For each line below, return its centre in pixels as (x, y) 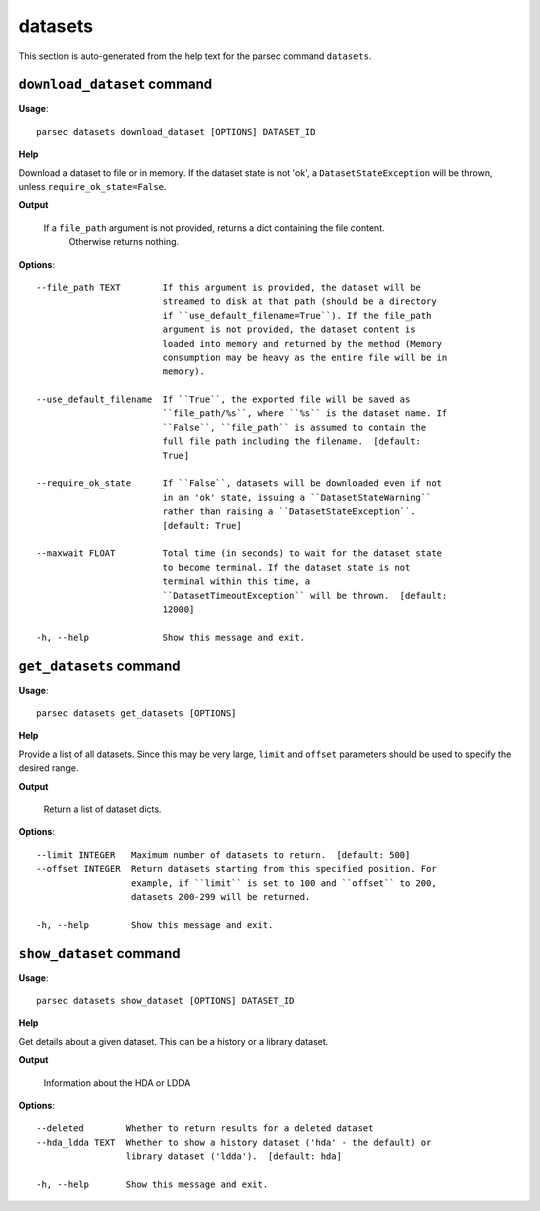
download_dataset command (115, 84)
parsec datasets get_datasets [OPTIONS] (136, 713)
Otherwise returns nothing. (124, 242)
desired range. (48, 768)
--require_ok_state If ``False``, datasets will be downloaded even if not (239, 483)
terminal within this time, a (236, 581)
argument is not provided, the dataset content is (289, 329)
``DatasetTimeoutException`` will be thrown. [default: (305, 595)
